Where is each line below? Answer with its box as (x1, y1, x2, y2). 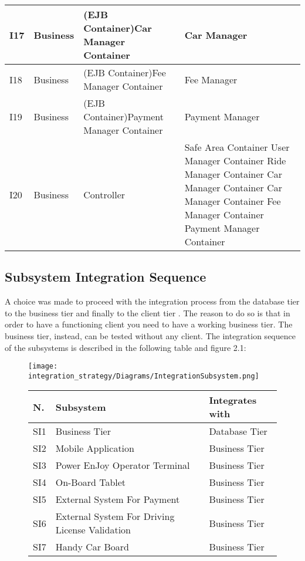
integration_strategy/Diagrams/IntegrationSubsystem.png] (28, 371, 259, 380)
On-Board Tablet (55, 475, 126, 489)
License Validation (55, 523, 131, 537)
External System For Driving (55, 509, 175, 523)
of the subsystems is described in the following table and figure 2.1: (5, 341, 246, 353)
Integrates (209, 393, 257, 407)
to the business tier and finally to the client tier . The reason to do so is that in (5, 306, 290, 319)
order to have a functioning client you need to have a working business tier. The (5, 318, 293, 330)
